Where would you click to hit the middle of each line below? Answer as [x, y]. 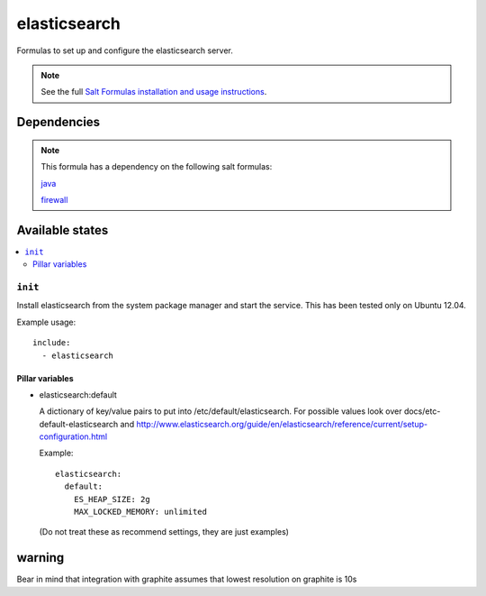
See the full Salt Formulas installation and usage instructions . [154, 92]
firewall [54, 199]
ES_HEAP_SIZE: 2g [112, 499]
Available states [63, 230]
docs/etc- [422, 411]
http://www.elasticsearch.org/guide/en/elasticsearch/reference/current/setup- [282, 424]
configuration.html [73, 436]
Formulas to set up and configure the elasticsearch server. [125, 50]
